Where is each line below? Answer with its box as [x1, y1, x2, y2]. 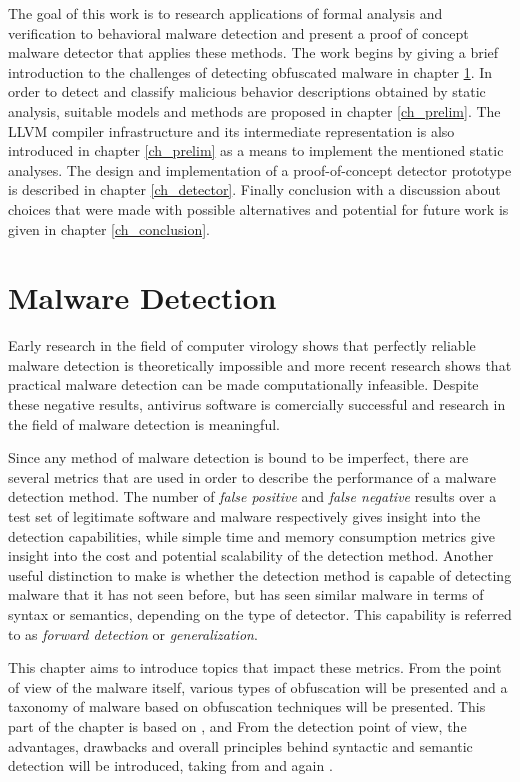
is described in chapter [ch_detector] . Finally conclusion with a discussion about [8, 179, 501, 200]
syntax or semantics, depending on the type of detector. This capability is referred [8, 603, 512, 624]
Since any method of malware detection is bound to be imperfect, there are [8, 447, 469, 468]
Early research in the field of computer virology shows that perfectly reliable [8, 335, 476, 356]
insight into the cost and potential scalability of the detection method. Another [8, 545, 494, 566]
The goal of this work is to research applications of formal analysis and [8, 3, 443, 23]
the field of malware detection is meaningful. [8, 413, 280, 434]
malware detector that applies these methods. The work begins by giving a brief [8, 42, 499, 63]
